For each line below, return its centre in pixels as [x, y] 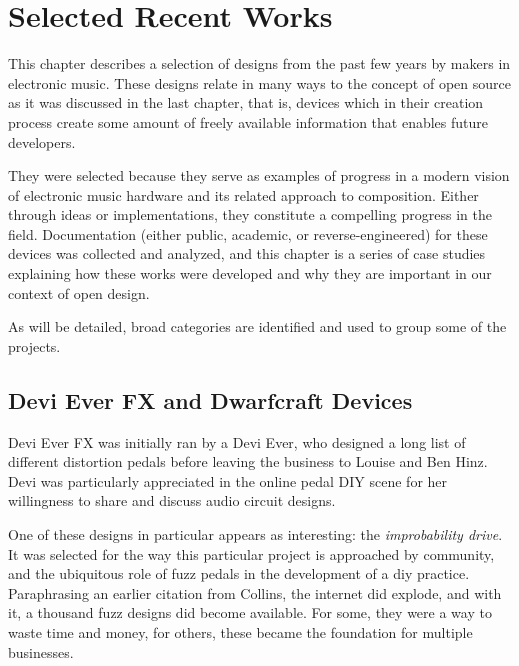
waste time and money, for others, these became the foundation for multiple [240, 631]
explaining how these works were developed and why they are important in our [250, 273]
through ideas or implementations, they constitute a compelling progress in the [250, 214]
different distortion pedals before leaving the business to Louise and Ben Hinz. [248, 461]
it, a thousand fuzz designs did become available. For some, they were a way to [250, 612]
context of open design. [79, 292]
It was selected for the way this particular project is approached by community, [251, 553]
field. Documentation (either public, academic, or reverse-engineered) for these [248, 233]
